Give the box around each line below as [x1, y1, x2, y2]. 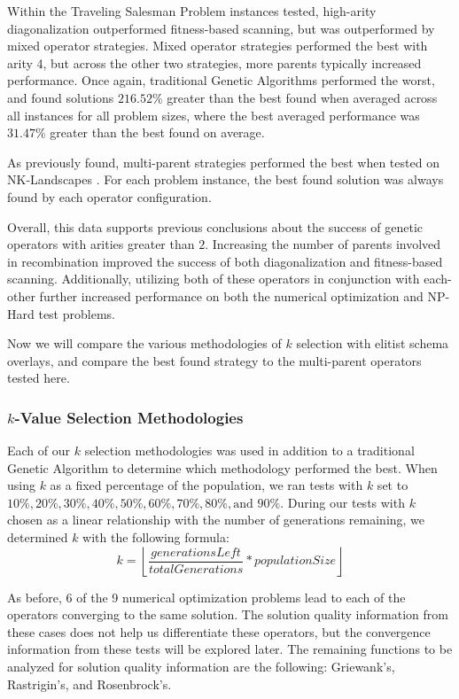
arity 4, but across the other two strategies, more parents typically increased [7, 53, 422, 72]
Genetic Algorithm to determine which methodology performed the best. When [7, 458, 438, 477]
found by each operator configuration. [7, 187, 212, 206]
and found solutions [7, 88, 114, 106]
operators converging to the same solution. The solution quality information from [7, 605, 448, 624]
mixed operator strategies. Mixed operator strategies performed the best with [7, 36, 428, 55]
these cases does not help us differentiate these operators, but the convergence [7, 622, 431, 641]
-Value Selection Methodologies [14, 406, 244, 428]
